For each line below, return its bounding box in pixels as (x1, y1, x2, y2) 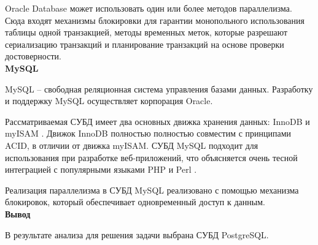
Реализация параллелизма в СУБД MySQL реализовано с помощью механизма (5, 183, 299, 196)
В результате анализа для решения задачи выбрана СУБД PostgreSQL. (5, 228, 269, 241)
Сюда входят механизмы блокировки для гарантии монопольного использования (5, 13, 304, 26)
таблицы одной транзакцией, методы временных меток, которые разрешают (5, 26, 288, 39)
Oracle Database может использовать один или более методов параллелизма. (5, 2, 292, 14)
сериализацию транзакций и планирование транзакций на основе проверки (5, 37, 284, 50)
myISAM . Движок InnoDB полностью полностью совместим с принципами (5, 127, 292, 140)
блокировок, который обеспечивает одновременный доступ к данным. (5, 195, 265, 208)
